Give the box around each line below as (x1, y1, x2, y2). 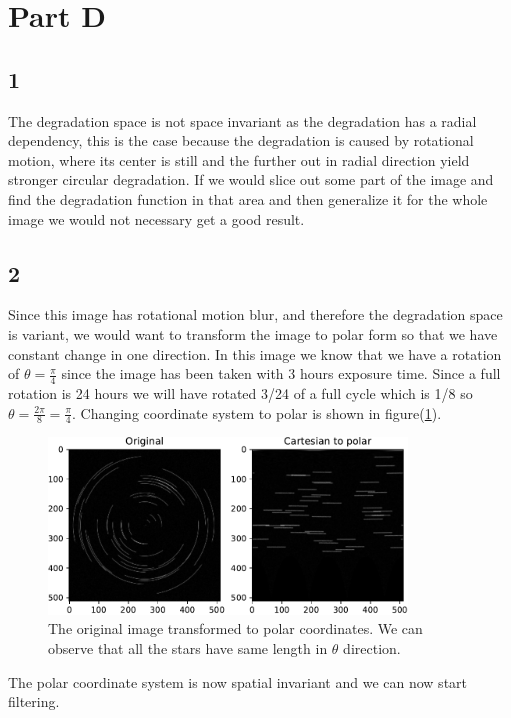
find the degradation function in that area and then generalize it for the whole (8, 188, 488, 209)
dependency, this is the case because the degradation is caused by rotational (8, 130, 474, 151)
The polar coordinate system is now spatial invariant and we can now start (8, 671, 468, 692)
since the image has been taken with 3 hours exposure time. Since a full (61, 363, 501, 384)
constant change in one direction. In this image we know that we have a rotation (8, 343, 502, 364)
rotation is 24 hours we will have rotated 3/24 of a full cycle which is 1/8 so (8, 382, 473, 403)
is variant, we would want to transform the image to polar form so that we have (8, 323, 498, 344)
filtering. (8, 691, 60, 712)
